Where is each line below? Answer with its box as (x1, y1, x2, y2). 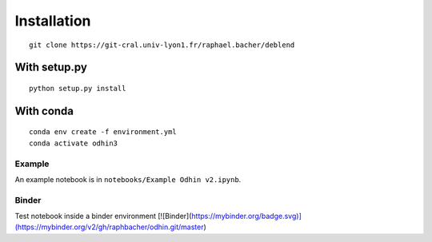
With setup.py (14, 61, 88, 74)
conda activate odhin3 (29, 138, 118, 148)
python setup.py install (29, 84, 126, 93)
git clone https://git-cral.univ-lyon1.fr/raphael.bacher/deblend (29, 40, 295, 50)
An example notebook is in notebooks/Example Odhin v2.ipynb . (14, 174, 242, 184)
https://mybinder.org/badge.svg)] (191, 212, 302, 221)
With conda (14, 104, 74, 117)
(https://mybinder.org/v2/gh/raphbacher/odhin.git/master (14, 222, 204, 232)
